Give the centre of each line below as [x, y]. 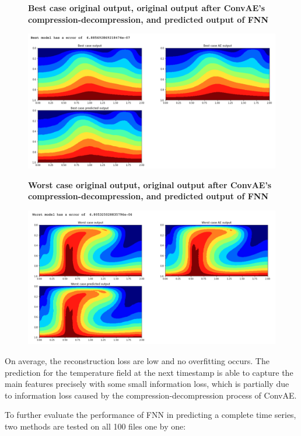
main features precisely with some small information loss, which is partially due [147, 384]
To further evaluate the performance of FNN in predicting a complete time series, [150, 415]
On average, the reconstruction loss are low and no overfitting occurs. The [137, 361]
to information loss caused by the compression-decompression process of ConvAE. [151, 395]
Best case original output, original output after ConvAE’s [147, 8]
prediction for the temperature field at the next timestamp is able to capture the [149, 372]
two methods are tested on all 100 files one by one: [95, 426]
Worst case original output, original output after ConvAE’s [150, 184]
